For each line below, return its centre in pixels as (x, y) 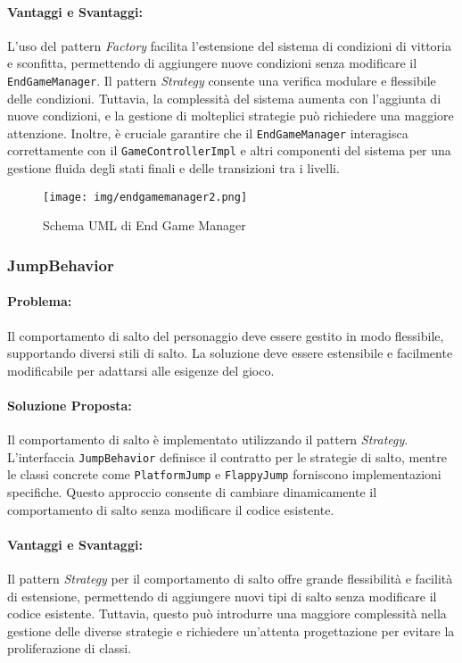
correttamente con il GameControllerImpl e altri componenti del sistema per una (229, 150)
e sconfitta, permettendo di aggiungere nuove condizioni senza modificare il (212, 63)
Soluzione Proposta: (70, 405)
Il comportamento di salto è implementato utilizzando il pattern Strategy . (208, 439)
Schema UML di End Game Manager (144, 225)
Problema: (40, 301)
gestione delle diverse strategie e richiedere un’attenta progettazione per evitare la (231, 630)
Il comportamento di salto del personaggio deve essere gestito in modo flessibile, (226, 335)
